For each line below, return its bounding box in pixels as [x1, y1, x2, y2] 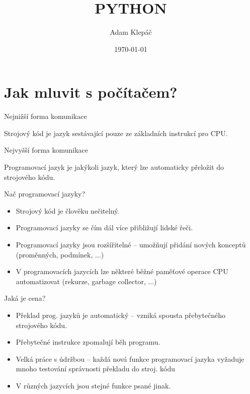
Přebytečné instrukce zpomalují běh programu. [16, 337, 160, 347]
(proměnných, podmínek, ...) [16, 249, 104, 259]
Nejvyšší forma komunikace [4, 145, 89, 155]
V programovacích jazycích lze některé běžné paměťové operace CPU [16, 266, 228, 277]
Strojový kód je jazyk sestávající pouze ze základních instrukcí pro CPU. [4, 127, 228, 138]
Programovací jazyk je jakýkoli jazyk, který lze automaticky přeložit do [4, 162, 224, 172]
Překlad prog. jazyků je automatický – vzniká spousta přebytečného [16, 309, 226, 320]
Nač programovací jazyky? [4, 188, 86, 199]
